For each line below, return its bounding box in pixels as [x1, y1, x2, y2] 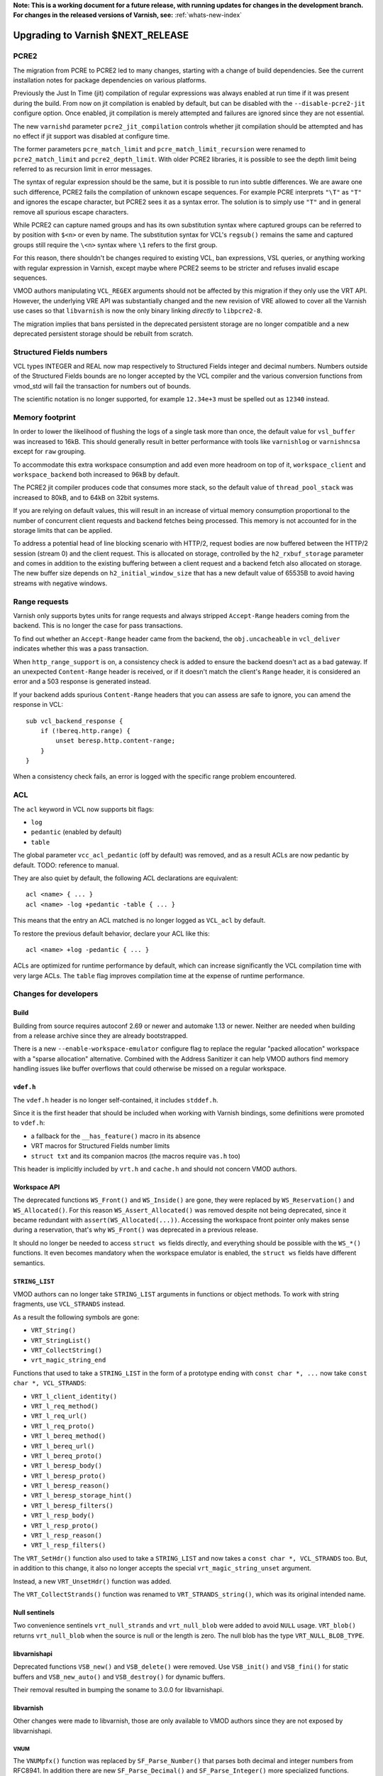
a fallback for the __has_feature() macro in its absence [30, 1132, 201, 1140]
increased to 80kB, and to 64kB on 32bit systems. [13, 493, 160, 502]
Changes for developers [13, 989, 99, 999]
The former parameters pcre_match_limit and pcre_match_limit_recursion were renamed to [13, 145, 306, 153]
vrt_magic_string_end [30, 1356, 106, 1364]
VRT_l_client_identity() [30, 1392, 117, 1400]
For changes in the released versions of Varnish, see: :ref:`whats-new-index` [13, 11, 243, 19]
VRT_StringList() [30, 1336, 91, 1344]
